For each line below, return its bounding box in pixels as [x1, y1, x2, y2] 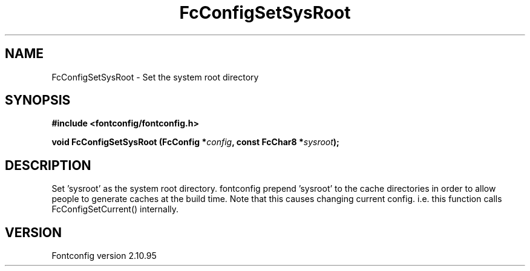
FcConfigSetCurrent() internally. [51, 204, 179, 215]
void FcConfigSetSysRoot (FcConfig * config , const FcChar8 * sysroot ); [51, 137, 339, 148]
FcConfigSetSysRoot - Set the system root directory [51, 71, 259, 82]
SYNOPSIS [5, 93, 71, 108]
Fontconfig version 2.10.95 [51, 250, 157, 261]
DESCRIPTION [5, 157, 91, 173]
